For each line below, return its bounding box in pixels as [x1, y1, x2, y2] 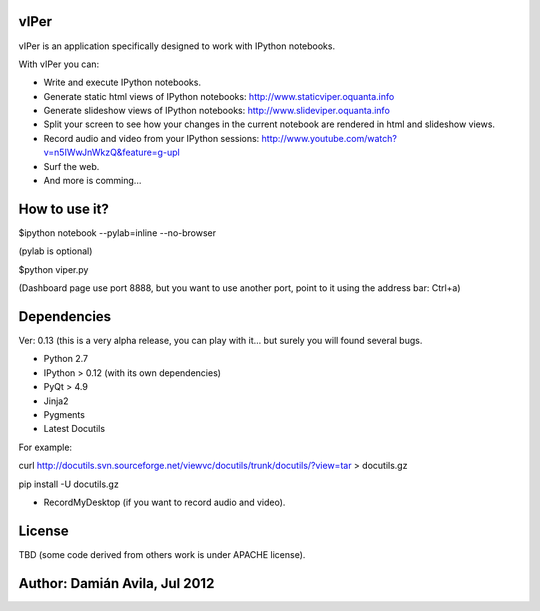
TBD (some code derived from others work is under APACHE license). [18, 548, 306, 560]
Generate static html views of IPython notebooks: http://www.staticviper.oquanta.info [43, 90, 395, 102]
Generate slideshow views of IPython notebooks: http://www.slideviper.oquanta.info [43, 105, 390, 117]
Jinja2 [43, 395, 69, 407]
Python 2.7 [43, 353, 89, 365]
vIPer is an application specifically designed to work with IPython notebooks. [18, 40, 335, 52]
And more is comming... [43, 175, 142, 187]
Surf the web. [43, 160, 100, 172]
